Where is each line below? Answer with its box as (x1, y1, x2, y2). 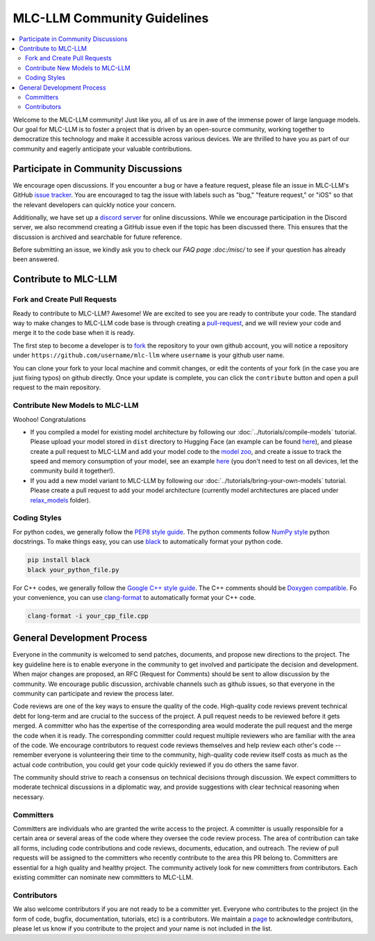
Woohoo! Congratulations (12, 415, 86, 423)
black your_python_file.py (27, 566, 119, 573)
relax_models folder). (30, 496, 91, 504)
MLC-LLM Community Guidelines (12, 10, 209, 26)
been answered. (12, 255, 59, 263)
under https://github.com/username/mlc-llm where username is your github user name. (12, 351, 285, 359)
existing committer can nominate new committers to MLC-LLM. (12, 873, 194, 881)
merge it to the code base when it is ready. (12, 329, 135, 337)
